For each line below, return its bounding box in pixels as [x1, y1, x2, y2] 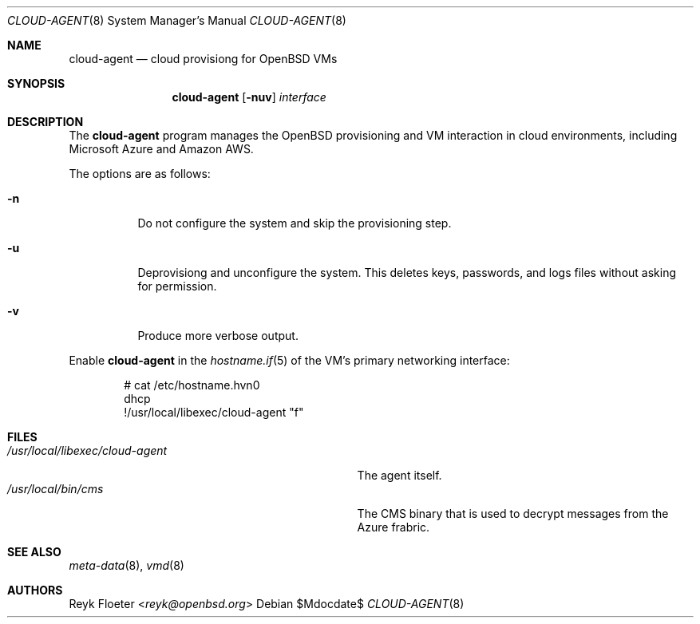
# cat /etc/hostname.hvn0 [124, 378, 260, 392]
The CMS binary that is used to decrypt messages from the [357, 507, 669, 520]
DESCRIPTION [7, 115, 84, 128]
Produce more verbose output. [137, 329, 299, 342]
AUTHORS [7, 583, 63, 597]
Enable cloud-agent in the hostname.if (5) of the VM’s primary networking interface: [69, 353, 510, 367]
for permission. [137, 279, 217, 293]
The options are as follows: [69, 167, 211, 180]
